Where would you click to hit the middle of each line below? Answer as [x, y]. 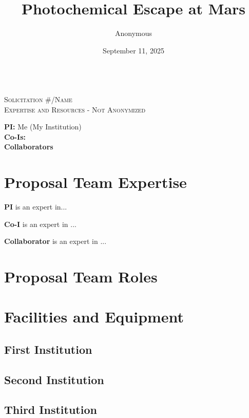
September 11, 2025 [133, 50]
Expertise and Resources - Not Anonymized [75, 109]
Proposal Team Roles [81, 276]
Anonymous [133, 33]
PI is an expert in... [36, 206]
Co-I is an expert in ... [40, 224]
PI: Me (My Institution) [43, 127]
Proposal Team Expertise [95, 182]
